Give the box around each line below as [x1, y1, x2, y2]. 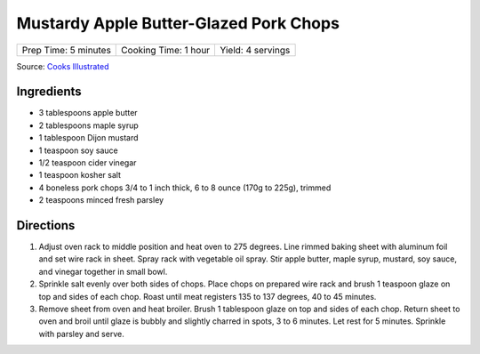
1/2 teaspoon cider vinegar [38, 157, 137, 168]
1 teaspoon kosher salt [38, 170, 122, 181]
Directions [16, 218, 76, 233]
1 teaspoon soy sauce [38, 145, 119, 156]
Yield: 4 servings [220, 44, 291, 56]
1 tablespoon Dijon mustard [38, 133, 139, 143]
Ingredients [16, 84, 82, 100]
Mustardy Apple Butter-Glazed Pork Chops [16, 13, 340, 33]
